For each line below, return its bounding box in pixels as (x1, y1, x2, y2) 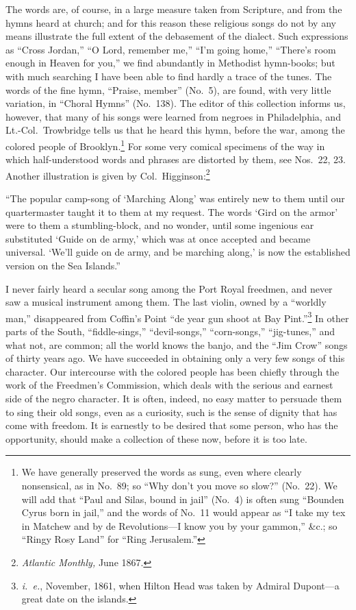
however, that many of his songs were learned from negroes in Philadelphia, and (5, 109, 341, 123)
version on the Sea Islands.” (5, 258, 120, 272)
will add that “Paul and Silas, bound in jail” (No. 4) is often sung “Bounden (21, 491, 344, 506)
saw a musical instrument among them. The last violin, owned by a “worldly (5, 295, 327, 309)
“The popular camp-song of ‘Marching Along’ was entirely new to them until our (5, 191, 345, 206)
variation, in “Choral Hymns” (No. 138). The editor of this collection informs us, (5, 96, 346, 110)
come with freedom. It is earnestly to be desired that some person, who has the (5, 418, 338, 432)
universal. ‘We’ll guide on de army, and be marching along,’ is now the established (5, 245, 351, 259)
